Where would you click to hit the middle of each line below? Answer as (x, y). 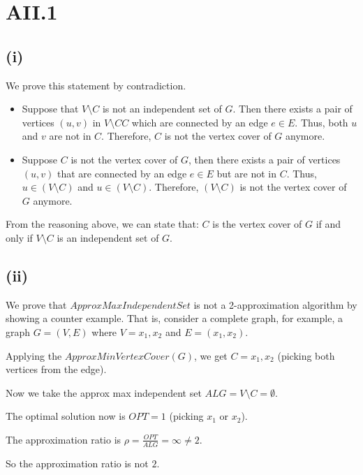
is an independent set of (108, 237)
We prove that (36, 304)
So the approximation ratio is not (77, 463)
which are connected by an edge (200, 122)
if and (328, 224)
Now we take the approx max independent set (104, 392)
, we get (210, 355)
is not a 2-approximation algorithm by (275, 304)
